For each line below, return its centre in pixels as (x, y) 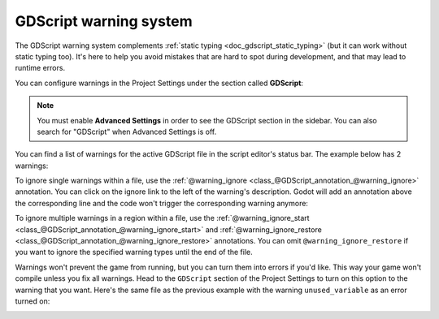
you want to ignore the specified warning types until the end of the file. (134, 252)
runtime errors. (40, 68)
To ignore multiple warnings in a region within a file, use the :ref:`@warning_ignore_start (162, 218)
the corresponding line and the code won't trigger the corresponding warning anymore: (162, 203)
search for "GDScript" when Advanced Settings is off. (127, 131)
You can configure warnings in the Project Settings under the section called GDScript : (159, 83)
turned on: (33, 301)
